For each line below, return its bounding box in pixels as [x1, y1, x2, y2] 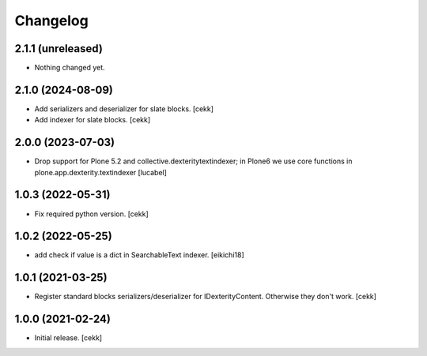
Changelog [14, 12, 89, 29]
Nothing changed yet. [34, 63, 106, 73]
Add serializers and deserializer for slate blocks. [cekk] [34, 103, 213, 114]
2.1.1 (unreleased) [14, 42, 103, 55]
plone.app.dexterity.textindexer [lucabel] [34, 167, 168, 177]
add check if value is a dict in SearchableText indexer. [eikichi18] [34, 250, 244, 260]
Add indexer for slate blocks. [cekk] [34, 115, 151, 125]
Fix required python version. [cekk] [34, 209, 149, 219]
